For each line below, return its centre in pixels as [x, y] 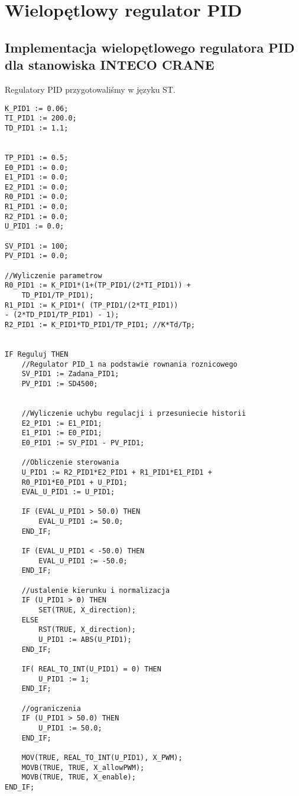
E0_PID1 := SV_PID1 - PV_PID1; [83, 443]
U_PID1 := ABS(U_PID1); [85, 640]
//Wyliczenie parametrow [53, 275]
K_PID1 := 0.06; [37, 108]
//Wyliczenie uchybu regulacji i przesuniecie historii [134, 413]
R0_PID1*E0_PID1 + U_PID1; [74, 482]
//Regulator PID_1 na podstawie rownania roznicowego [129, 364]
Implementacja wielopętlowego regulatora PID [150, 47]
